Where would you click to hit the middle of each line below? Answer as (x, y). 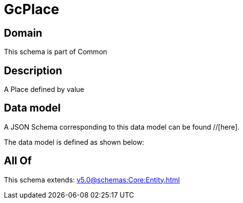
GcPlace (32, 9)
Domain (23, 33)
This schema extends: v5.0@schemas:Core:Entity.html (92, 180)
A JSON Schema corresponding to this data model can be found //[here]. (122, 127)
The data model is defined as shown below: (74, 142)
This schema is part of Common (56, 52)
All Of (18, 161)
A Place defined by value (44, 90)
